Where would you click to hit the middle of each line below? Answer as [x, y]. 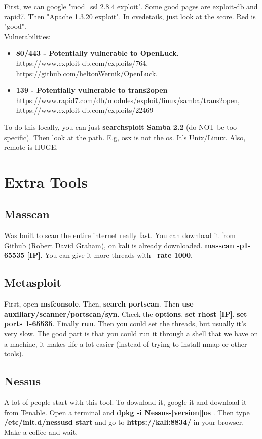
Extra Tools [46, 181]
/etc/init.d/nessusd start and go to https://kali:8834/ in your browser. [124, 422]
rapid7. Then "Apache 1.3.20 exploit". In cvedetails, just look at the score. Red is [130, 16]
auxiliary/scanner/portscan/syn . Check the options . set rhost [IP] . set [126, 313]
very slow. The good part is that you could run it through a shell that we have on [131, 334]
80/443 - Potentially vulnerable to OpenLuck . [97, 53]
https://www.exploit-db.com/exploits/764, [82, 63]
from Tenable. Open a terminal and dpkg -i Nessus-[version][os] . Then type [127, 412]
